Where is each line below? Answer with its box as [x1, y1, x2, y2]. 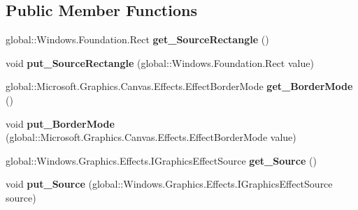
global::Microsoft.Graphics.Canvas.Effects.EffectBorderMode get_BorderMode [6, 79, 353, 93]
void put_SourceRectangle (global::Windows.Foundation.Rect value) [6, 55, 314, 70]
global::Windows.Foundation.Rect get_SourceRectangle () [6, 32, 269, 47]
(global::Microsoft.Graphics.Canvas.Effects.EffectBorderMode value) [6, 130, 296, 144]
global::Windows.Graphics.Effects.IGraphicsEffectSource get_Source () [6, 153, 317, 167]
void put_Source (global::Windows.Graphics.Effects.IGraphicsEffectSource [6, 177, 333, 191]
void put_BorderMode [6, 116, 115, 130]
